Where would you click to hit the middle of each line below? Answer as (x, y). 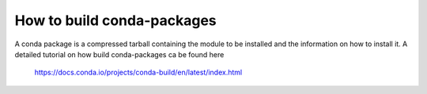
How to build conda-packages (115, 20)
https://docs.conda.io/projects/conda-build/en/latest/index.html (138, 72)
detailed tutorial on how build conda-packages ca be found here (119, 54)
